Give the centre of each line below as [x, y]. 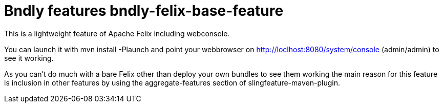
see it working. [29, 58]
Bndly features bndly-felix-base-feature [144, 11]
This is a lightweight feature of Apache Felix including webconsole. [117, 33]
